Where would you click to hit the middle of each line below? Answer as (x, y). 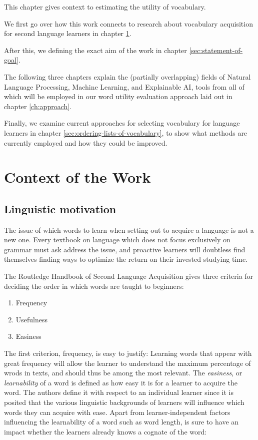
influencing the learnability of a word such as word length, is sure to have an (121, 422)
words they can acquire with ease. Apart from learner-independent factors (117, 412)
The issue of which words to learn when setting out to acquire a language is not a (129, 230)
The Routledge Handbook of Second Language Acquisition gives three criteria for (129, 276)
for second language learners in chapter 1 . (68, 33)
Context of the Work (77, 177)
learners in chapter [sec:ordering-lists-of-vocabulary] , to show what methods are (126, 132)
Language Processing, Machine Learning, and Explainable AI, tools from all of (124, 86)
